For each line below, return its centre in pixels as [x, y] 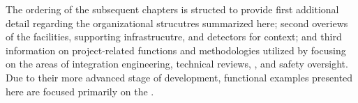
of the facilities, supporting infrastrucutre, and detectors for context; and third [174, 37]
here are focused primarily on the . [80, 91]
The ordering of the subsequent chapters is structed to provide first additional [172, 9]
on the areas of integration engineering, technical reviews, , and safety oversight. [177, 64]
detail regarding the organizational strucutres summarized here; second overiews [177, 23]
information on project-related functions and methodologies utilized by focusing [176, 50]
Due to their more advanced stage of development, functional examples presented [179, 77]
